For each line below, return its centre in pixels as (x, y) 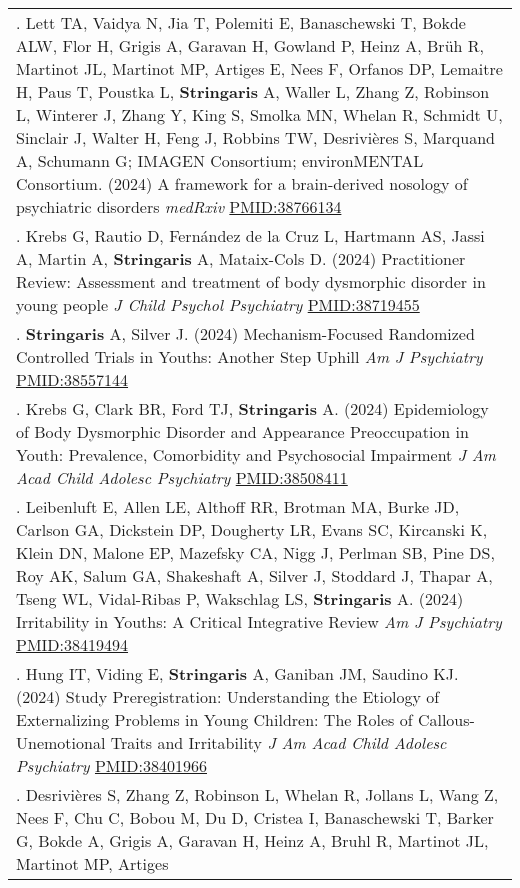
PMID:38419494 (72, 644)
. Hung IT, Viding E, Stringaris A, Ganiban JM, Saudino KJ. (237, 673)
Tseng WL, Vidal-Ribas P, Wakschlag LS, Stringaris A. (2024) (240, 598)
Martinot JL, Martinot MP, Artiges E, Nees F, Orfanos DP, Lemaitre (259, 68)
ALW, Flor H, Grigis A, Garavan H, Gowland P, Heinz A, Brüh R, (250, 45)
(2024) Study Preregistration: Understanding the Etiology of (228, 696)
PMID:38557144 (72, 379)
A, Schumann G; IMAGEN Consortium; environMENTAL (220, 160)
